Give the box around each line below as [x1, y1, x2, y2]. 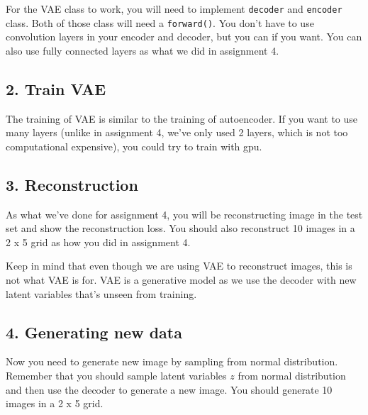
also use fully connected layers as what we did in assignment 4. [6, 43, 279, 57]
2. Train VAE [6, 77, 106, 99]
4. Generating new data [6, 321, 182, 343]
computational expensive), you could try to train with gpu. [6, 138, 262, 153]
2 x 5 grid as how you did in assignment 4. [6, 234, 191, 249]
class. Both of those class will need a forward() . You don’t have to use [6, 15, 314, 30]
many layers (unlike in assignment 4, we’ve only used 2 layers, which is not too [6, 125, 348, 140]
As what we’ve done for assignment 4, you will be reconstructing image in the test [6, 206, 363, 221]
